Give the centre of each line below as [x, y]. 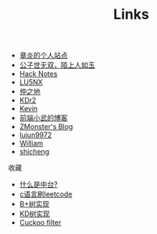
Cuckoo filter [40, 223]
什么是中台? [38, 185]
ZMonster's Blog [46, 127]
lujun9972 [36, 135]
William [31, 143]
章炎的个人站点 [43, 56]
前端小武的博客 [43, 118]
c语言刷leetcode [46, 194]
